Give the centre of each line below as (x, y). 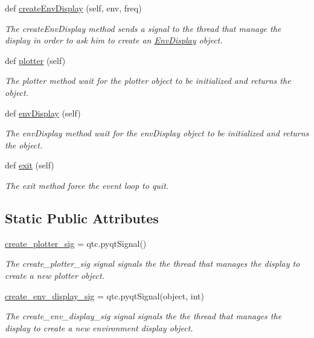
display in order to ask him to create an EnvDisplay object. (114, 40)
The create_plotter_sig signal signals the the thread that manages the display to (152, 263)
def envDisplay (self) (43, 113)
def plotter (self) (35, 60)
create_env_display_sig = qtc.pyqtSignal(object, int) (105, 295)
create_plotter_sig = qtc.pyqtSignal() (76, 243)
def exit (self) (30, 165)
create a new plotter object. (55, 275)
